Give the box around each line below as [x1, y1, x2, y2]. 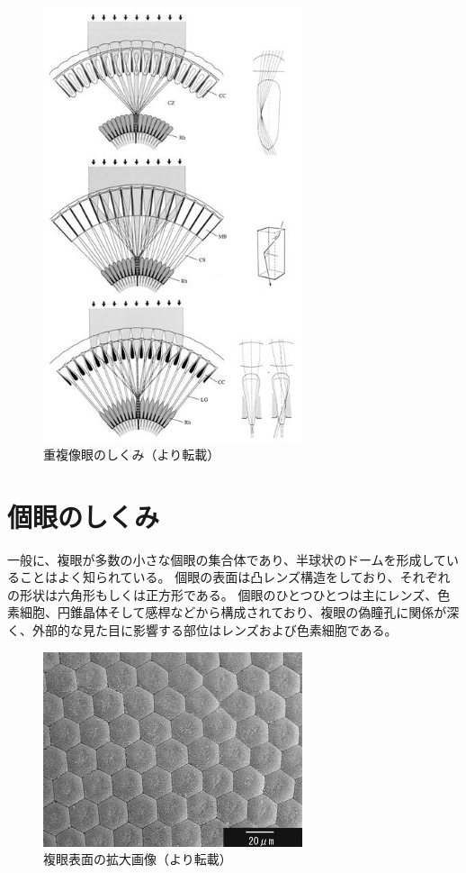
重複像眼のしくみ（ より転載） [43, 444, 220, 463]
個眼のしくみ [7, 497, 160, 534]
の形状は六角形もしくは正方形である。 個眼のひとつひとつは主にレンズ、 [7, 585, 438, 604]
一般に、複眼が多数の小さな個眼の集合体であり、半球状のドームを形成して [7, 550, 447, 568]
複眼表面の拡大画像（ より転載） [43, 850, 232, 868]
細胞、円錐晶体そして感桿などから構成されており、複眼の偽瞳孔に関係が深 [19, 603, 460, 622]
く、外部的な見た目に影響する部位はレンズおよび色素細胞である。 [7, 620, 398, 639]
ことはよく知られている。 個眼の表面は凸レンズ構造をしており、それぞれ [19, 568, 451, 587]
